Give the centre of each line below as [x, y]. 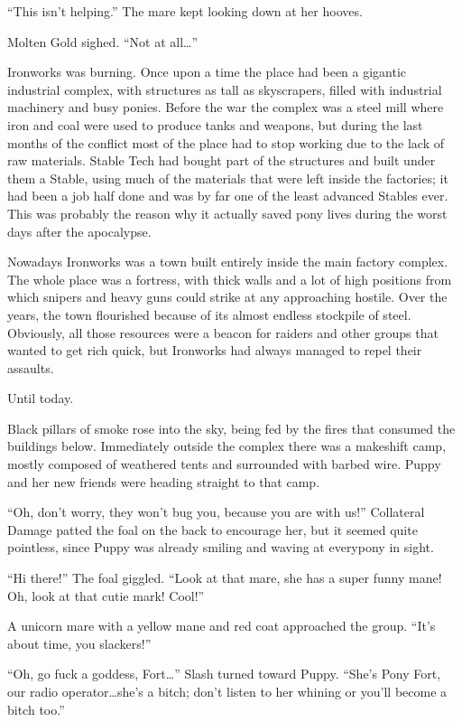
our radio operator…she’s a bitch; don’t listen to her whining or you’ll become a [227, 691]
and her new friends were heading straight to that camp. [164, 481]
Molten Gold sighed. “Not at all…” [103, 41]
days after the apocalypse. [79, 231]
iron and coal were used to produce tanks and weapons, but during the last [215, 124]
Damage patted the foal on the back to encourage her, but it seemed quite [213, 529]
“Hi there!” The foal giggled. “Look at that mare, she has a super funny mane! [225, 578]
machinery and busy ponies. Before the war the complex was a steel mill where [226, 107]
